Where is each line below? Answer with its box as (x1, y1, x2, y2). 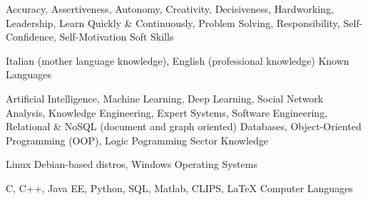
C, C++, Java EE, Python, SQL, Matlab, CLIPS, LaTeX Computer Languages (6, 180, 353, 195)
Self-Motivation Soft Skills (59, 29, 174, 44)
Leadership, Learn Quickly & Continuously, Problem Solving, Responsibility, (6, 15, 340, 30)
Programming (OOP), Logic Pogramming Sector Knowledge (6, 132, 269, 147)
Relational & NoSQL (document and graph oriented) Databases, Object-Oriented (6, 119, 362, 134)
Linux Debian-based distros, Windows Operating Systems (6, 157, 257, 172)
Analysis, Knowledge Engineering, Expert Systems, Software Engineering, (6, 105, 328, 120)
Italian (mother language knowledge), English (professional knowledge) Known (6, 53, 349, 68)
